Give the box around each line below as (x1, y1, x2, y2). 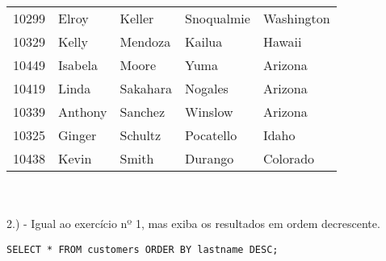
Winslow (185, 102, 233, 121)
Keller (120, 9, 154, 27)
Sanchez (120, 102, 166, 121)
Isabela (58, 56, 98, 74)
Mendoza (120, 32, 171, 51)
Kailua (185, 32, 223, 51)
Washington (262, 9, 330, 27)
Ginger (58, 126, 97, 144)
